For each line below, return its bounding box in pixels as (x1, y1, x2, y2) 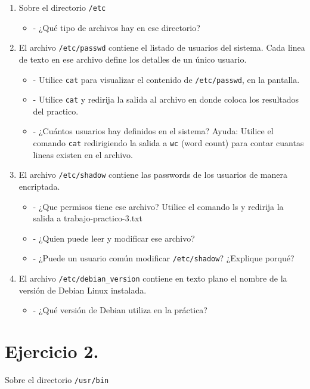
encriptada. (18, 180, 60, 192)
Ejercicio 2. (5, 338, 99, 363)
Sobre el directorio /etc (18, 1, 106, 13)
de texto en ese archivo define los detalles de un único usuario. (18, 53, 247, 65)
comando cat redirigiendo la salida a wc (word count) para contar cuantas (33, 137, 304, 149)
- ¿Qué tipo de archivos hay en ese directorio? (33, 21, 200, 33)
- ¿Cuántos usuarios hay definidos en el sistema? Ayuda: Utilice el (33, 125, 274, 137)
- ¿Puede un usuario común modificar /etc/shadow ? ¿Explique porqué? (33, 252, 294, 264)
